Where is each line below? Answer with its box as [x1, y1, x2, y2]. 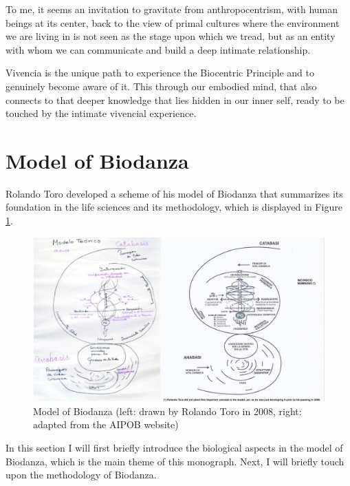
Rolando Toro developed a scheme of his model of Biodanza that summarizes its [6, 186, 343, 200]
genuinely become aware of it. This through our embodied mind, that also [6, 78, 317, 93]
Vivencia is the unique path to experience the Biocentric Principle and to [6, 65, 314, 80]
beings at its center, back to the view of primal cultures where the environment [6, 15, 340, 30]
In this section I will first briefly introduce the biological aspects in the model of [6, 440, 343, 454]
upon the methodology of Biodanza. [6, 467, 157, 482]
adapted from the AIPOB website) [33, 417, 179, 432]
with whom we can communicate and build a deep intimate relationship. [6, 42, 311, 56]
